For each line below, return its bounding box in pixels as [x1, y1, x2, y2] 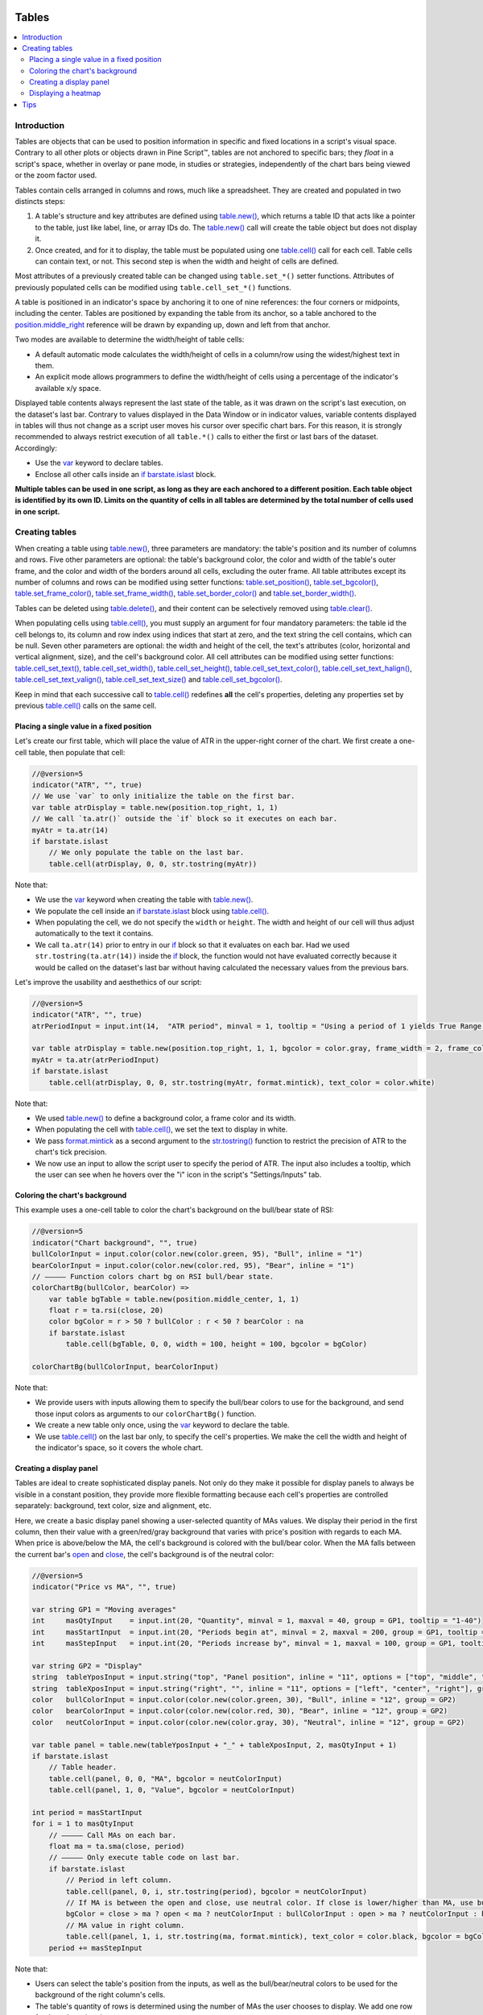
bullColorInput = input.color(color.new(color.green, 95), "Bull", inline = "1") [31, 1249, 364, 1259]
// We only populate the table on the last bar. [48, 848, 245, 858]
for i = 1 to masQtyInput [31, 1819, 134, 1829]
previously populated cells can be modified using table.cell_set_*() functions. [14, 282, 291, 292]
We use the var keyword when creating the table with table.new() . [35, 895, 254, 904]
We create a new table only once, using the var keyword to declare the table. [35, 1420, 290, 1430]
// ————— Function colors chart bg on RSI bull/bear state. [31, 1272, 275, 1281]
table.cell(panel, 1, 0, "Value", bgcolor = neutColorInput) [48, 1785, 295, 1795]
